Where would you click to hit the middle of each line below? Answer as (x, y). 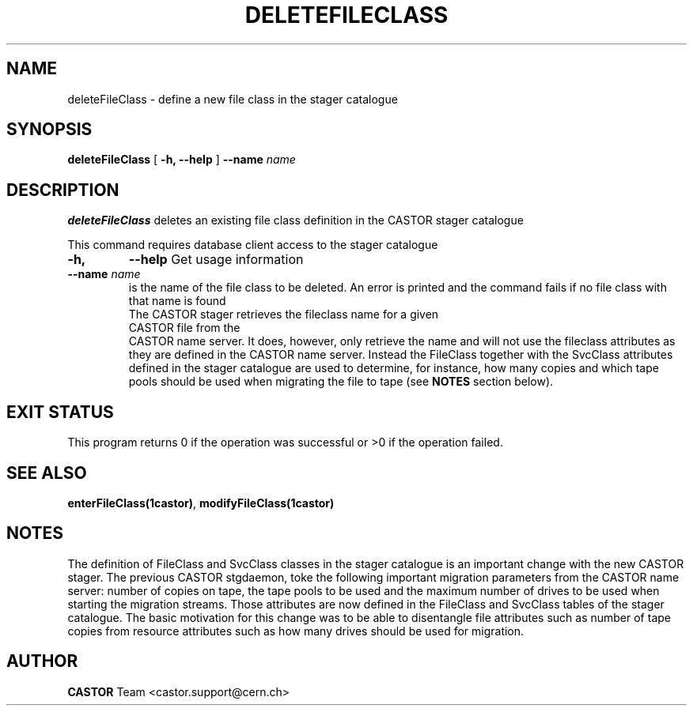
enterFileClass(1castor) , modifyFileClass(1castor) (201, 503)
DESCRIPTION (63, 190)
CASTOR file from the (184, 328)
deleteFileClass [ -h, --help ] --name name (182, 160)
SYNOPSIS (49, 130)
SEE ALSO (47, 473)
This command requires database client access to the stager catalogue (253, 245)
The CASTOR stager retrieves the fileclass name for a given (284, 315)
